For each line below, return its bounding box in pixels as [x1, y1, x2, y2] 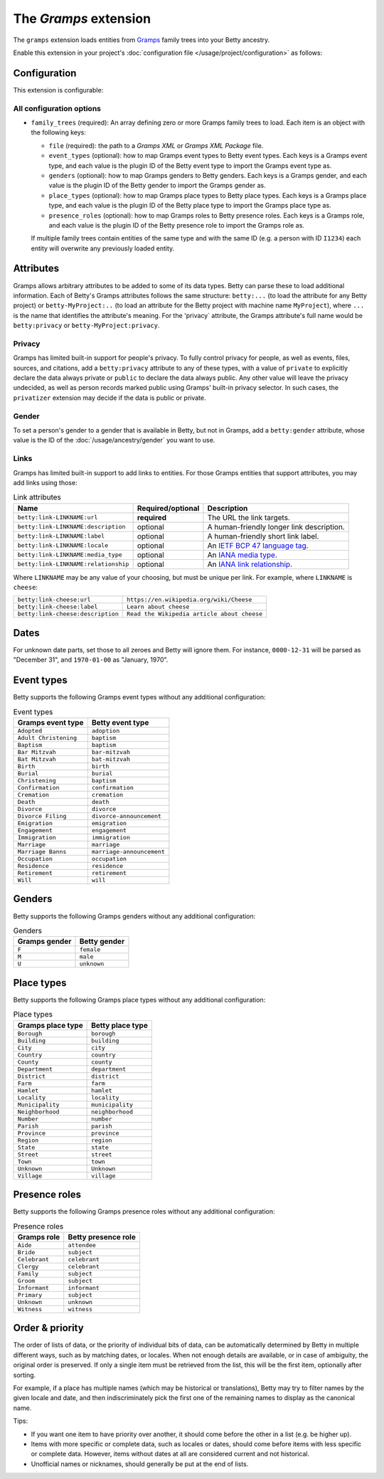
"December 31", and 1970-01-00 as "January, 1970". [13, 655, 169, 664]
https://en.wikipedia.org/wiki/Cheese [127, 596, 252, 604]
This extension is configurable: [13, 85, 104, 94]
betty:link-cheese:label [17, 603, 98, 611]
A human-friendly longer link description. [207, 521, 345, 531]
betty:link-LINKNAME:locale [17, 541, 109, 549]
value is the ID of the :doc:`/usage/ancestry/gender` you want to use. [13, 436, 215, 445]
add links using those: [13, 478, 78, 487]
